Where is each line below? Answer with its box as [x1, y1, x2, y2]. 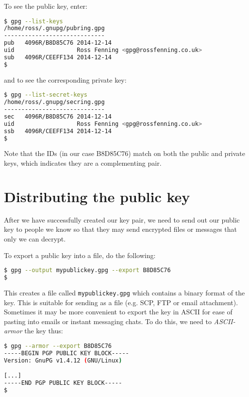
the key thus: [24, 326, 63, 336]
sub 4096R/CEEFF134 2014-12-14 [4, 53, 112, 61]
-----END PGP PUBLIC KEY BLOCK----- [4, 380, 122, 387]
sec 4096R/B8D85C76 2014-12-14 [4, 113, 112, 120]
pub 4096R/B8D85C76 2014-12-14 [4, 39, 112, 47]
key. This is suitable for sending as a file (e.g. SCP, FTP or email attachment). [4, 297, 238, 307]
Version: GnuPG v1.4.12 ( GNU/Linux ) [4, 357, 122, 364]
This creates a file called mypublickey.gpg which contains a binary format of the [4, 287, 245, 297]
